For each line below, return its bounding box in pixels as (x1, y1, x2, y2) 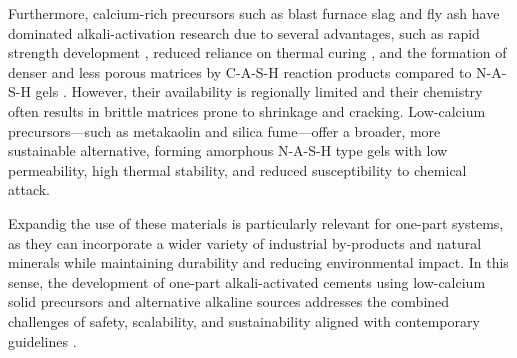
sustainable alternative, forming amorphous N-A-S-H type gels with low (8, 140, 448, 161)
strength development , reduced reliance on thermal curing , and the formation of (8, 42, 507, 63)
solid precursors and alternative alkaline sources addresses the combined (8, 291, 450, 312)
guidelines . (8, 330, 77, 351)
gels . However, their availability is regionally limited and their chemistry (35, 81, 483, 102)
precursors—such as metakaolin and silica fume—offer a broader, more (8, 120, 441, 141)
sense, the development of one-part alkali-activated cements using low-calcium (8, 271, 486, 292)
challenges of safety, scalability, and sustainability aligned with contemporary (8, 310, 480, 331)
